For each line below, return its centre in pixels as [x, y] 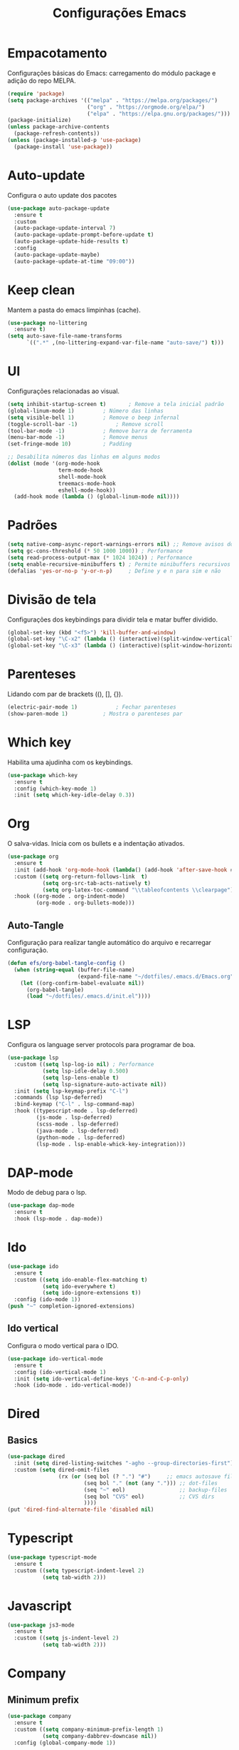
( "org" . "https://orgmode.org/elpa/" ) [145, 107]
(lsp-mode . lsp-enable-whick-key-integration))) [111, 1144]
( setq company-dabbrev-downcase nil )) [100, 1736]
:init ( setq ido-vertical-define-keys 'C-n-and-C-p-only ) [102, 1379]
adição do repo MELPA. [42, 81]
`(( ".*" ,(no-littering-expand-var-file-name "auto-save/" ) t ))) [125, 343]
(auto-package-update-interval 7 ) [65, 228]
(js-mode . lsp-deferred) [74, 1118]
